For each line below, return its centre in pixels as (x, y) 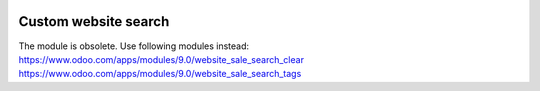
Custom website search (94, 21)
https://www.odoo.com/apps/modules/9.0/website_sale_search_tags (160, 74)
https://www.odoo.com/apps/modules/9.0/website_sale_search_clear (161, 59)
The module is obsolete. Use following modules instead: (134, 46)
